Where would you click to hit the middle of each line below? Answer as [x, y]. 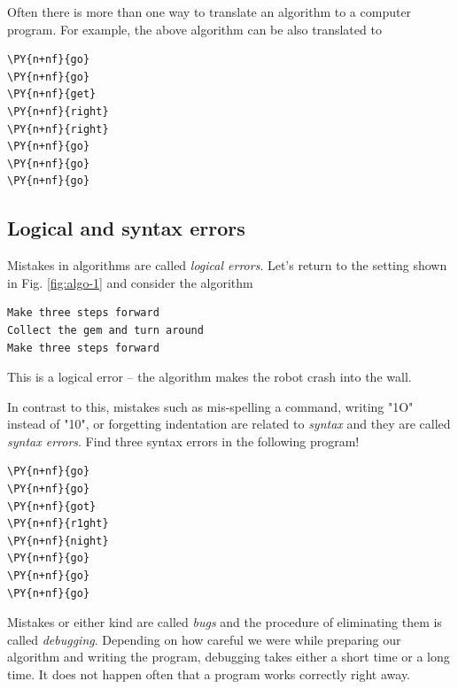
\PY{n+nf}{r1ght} [58, 524]
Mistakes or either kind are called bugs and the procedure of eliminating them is [225, 622]
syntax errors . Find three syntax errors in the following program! [183, 441]
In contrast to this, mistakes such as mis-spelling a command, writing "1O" [210, 406]
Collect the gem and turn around [105, 330]
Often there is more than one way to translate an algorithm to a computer [210, 12]
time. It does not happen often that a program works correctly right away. [209, 674]
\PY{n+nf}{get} [52, 94]
